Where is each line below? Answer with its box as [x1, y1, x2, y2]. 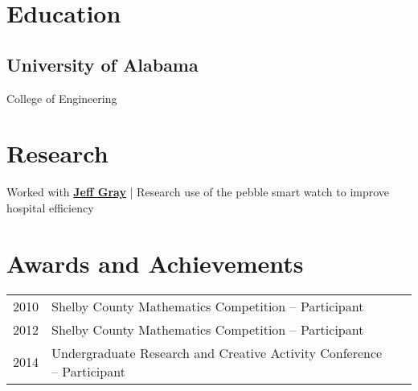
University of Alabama [6, 51, 199, 76]
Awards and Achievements [6, 246, 304, 279]
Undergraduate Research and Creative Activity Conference [51, 343, 383, 362]
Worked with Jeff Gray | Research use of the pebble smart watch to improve [6, 183, 390, 200]
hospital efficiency [6, 199, 94, 216]
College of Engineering [6, 89, 117, 106]
